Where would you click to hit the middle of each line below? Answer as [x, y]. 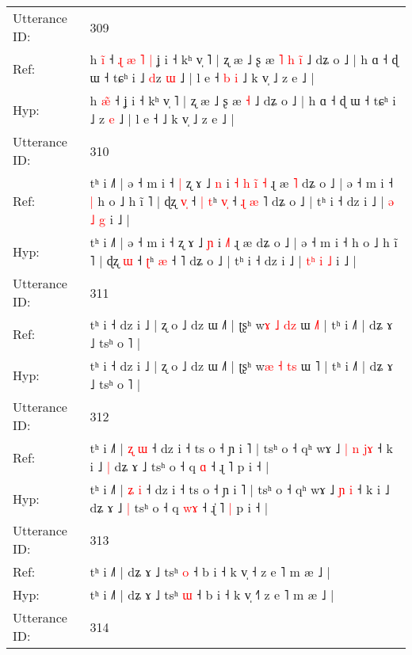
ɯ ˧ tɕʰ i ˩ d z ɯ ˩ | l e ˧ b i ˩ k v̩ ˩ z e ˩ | [202, 77]
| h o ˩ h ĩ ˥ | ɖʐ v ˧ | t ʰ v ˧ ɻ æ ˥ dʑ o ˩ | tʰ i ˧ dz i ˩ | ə [242, 201]
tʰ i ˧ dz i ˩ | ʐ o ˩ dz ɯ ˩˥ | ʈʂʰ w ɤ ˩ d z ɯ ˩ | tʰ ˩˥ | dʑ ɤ [241, 324]
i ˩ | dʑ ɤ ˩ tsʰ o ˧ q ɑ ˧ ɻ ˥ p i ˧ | [179, 466]
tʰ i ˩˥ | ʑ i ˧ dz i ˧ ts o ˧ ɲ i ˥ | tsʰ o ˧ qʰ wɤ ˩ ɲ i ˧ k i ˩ [240, 489]
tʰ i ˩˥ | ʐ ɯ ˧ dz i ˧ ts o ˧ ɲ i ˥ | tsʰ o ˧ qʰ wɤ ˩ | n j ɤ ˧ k [241, 448]
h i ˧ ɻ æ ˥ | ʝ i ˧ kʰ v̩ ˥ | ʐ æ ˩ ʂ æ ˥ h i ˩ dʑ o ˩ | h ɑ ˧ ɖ [244, 59]
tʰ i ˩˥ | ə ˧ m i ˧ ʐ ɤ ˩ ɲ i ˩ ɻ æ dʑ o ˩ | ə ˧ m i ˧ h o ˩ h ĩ [244, 242]
